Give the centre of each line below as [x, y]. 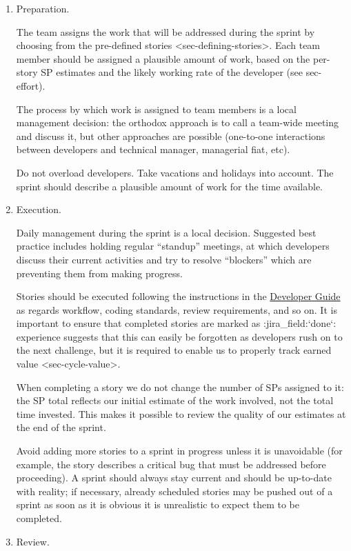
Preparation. [43, 8]
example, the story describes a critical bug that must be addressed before [171, 464]
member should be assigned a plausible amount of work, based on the [163, 58]
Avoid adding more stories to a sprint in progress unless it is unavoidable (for [179, 451]
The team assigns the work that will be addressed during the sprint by [166, 31]
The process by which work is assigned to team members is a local [156, 109]
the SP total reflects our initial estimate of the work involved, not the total [175, 400]
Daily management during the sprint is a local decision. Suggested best [166, 232]
